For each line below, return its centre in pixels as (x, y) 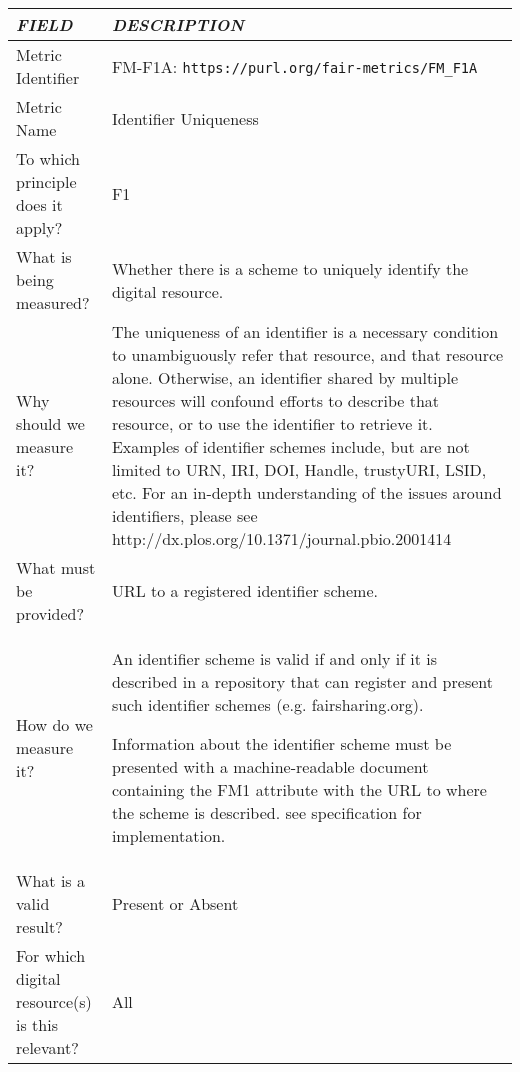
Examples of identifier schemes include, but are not (290, 446)
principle (46, 181)
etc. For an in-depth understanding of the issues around (306, 492)
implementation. (168, 835)
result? (39, 926)
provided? (50, 613)
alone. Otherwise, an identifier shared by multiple (285, 377)
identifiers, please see (184, 515)
